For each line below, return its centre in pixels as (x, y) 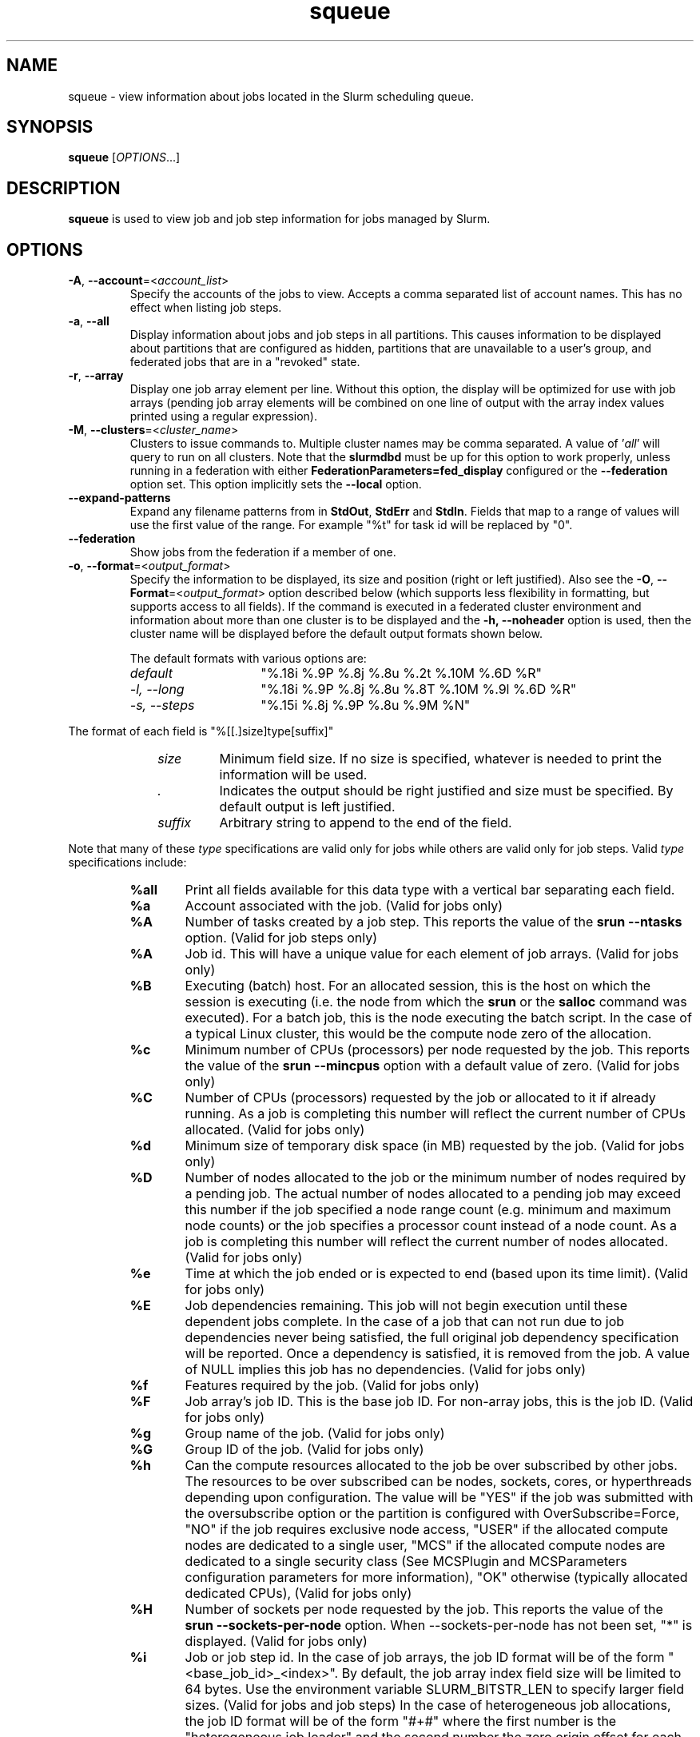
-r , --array (96, 376)
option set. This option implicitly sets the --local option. (276, 484)
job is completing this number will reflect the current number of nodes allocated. (427, 1242)
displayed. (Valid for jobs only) (276, 1641)
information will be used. (293, 775)
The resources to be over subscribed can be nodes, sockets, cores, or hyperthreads (438, 1482)
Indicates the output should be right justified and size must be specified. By (446, 791)
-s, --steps (162, 705)
